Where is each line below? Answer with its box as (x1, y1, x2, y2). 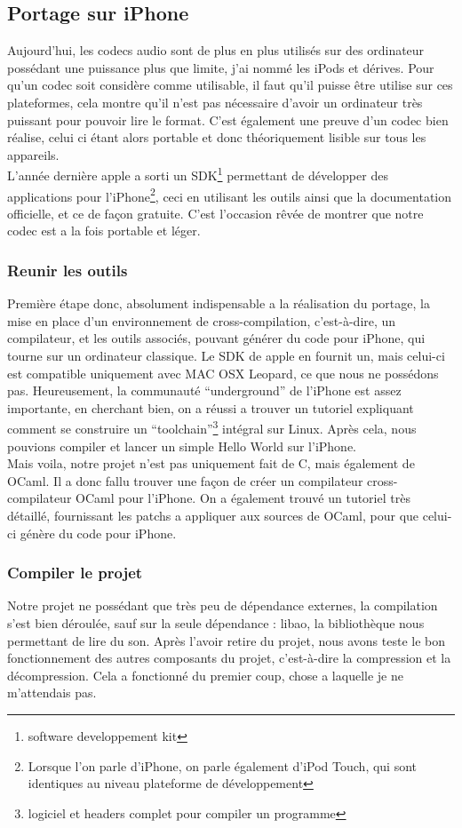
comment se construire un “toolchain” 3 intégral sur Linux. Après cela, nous (7, 417, 417, 438)
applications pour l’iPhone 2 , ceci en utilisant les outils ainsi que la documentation (7, 184, 452, 205)
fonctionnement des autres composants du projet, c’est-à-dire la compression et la (7, 649, 451, 667)
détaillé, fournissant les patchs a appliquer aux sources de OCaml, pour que (7, 506, 419, 525)
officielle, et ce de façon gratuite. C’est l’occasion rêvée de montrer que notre (7, 203, 424, 222)
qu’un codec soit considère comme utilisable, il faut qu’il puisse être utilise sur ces (7, 76, 453, 94)
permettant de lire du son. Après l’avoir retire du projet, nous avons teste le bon (7, 631, 445, 649)
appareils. (7, 145, 60, 163)
